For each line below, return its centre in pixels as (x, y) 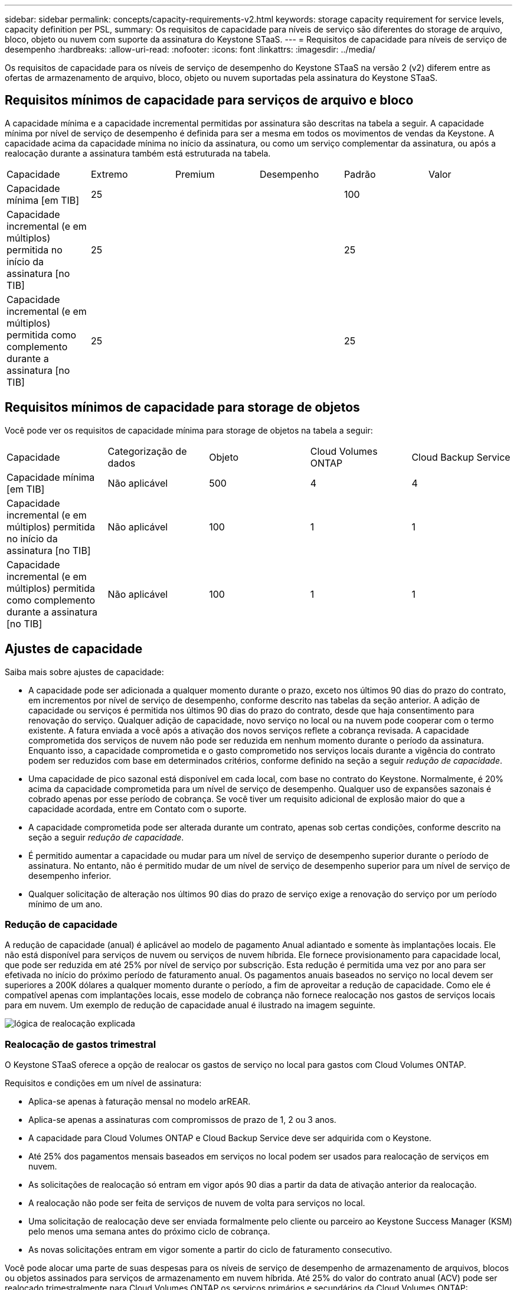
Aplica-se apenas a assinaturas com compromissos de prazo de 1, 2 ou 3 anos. (182, 1120)
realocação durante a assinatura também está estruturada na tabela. (138, 153)
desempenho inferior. (70, 875)
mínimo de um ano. (66, 904)
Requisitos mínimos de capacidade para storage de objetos (182, 408)
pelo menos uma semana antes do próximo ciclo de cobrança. (149, 1232)
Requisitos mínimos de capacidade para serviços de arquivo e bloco (209, 100)
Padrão (360, 174)
